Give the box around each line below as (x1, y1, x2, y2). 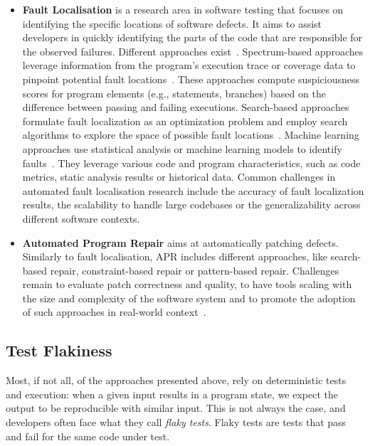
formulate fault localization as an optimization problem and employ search (22, 113, 348, 128)
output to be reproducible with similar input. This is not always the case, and (6, 400, 346, 415)
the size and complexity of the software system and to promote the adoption (22, 290, 356, 305)
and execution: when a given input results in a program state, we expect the (6, 386, 338, 401)
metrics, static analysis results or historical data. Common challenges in (22, 169, 336, 184)
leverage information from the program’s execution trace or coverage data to (22, 58, 356, 73)
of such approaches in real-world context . (22, 304, 206, 319)
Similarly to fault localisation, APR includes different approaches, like (22, 249, 327, 264)
